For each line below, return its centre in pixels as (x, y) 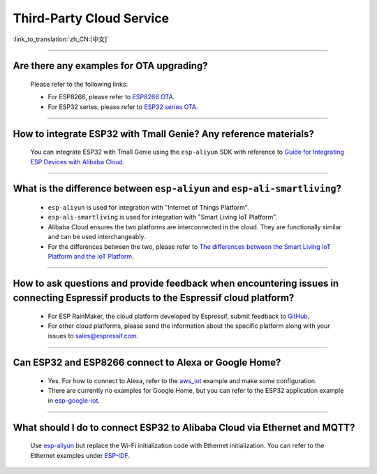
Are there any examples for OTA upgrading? (111, 66)
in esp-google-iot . (74, 400)
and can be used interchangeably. (97, 237)
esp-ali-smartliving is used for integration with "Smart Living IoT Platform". (163, 217)
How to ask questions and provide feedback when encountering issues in (176, 283)
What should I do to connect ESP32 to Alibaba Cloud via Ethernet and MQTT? (184, 428)
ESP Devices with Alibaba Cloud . (77, 161)
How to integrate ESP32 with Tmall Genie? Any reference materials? (163, 134)
